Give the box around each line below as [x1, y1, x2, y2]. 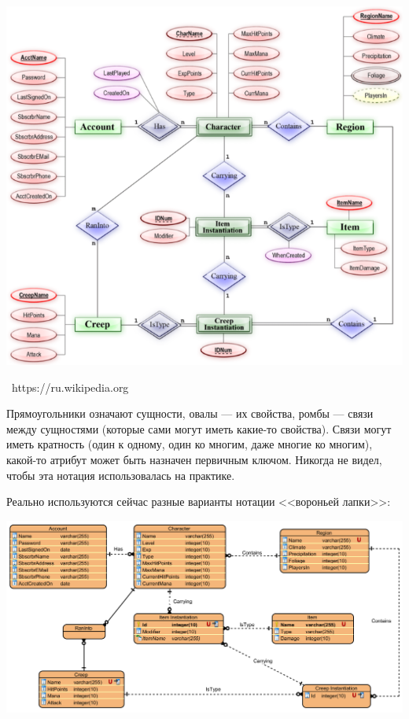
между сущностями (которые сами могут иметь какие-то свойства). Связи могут [6, 420, 392, 437]
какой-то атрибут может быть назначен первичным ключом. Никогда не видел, [6, 452, 382, 468]
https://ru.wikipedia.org [11, 378, 129, 395]
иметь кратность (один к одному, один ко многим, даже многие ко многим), [6, 436, 373, 452]
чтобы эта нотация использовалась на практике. [6, 466, 235, 483]
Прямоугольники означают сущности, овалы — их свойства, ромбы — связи [6, 405, 374, 422]
